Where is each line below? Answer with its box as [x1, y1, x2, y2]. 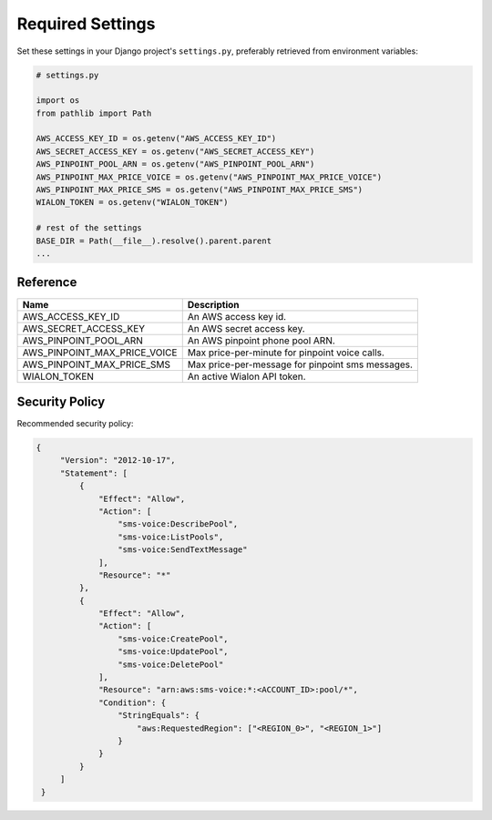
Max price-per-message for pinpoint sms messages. [187, 358, 414, 371]
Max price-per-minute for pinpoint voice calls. [187, 346, 384, 359]
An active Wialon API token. [187, 370, 306, 383]
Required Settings [16, 14, 156, 34]
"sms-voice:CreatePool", [117, 633, 229, 644]
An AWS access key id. [187, 310, 287, 323]
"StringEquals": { [117, 711, 200, 721]
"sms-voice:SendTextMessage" [117, 545, 248, 555]
